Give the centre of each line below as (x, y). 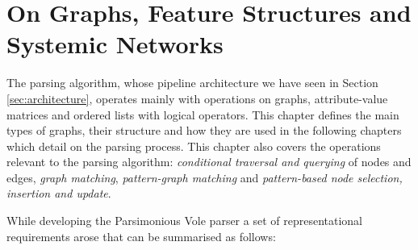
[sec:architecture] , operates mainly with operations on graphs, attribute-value (197, 98)
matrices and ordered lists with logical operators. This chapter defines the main (203, 114)
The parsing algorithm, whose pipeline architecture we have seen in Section (192, 83)
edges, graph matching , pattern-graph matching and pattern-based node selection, (205, 177)
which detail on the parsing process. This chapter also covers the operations (194, 146)
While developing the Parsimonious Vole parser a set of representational (184, 221)
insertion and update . (59, 193)
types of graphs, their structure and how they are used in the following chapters (204, 130)
